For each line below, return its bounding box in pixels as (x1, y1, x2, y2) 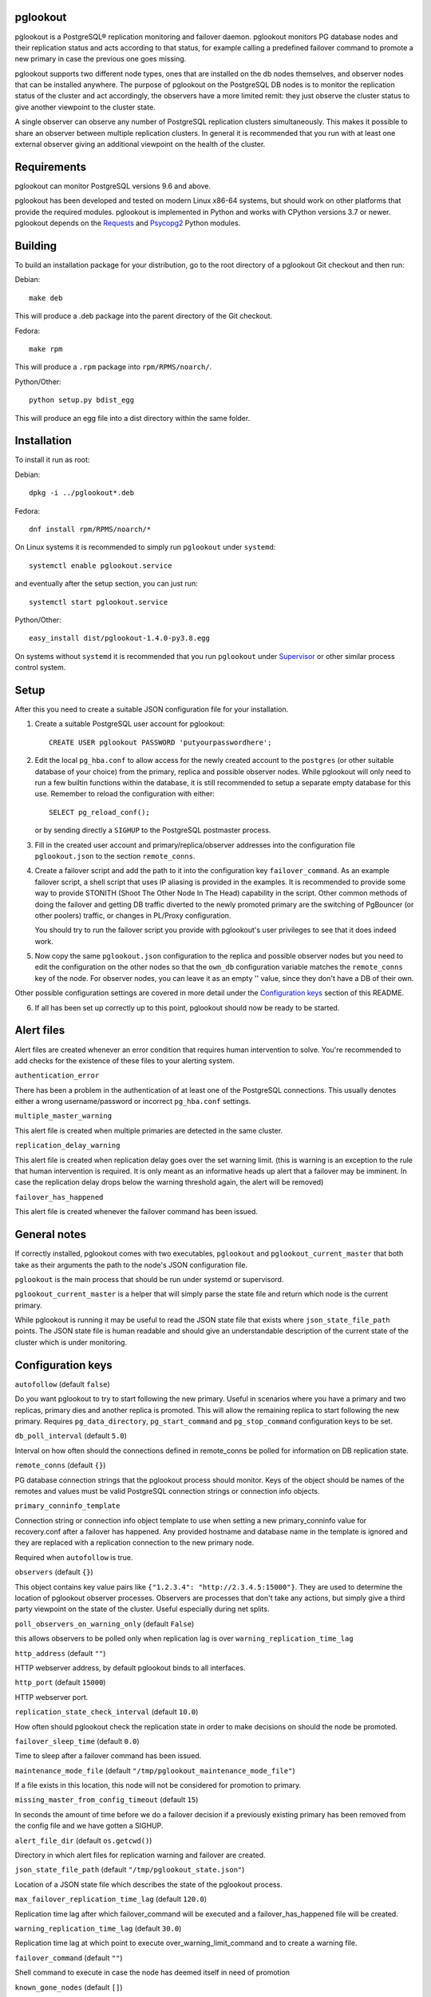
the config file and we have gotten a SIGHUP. (14, 1821, 164, 1831)
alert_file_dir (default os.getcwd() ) (14, 1836, 152, 1845)
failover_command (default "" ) (14, 1953, 123, 1963)
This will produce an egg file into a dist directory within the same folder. (14, 413, 251, 423)
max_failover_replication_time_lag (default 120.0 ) (14, 1894, 208, 1904)
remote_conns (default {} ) (14, 1460, 106, 1470)
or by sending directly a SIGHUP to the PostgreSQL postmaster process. (34, 825, 271, 835)
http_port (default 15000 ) (14, 1677, 106, 1687)
